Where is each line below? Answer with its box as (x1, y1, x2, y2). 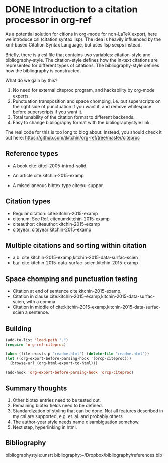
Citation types (5, 197, 51, 206)
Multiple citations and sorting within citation (5, 241, 147, 250)
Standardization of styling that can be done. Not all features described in (12, 408, 163, 414)
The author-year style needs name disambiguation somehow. (12, 419, 140, 425)
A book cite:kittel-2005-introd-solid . (12, 163, 88, 169)
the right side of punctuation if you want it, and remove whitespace (12, 103, 152, 109)
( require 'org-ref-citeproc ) (5, 342, 66, 347)
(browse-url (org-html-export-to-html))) (10, 360, 98, 366)
